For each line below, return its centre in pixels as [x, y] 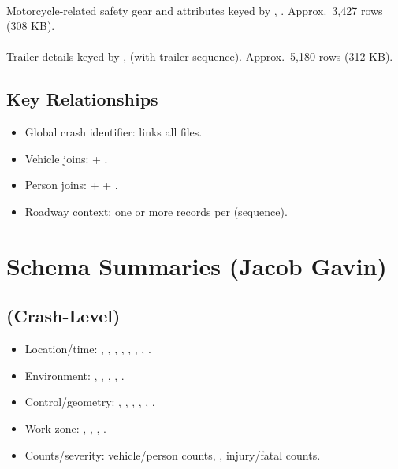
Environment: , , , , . [74, 375]
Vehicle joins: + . [66, 158]
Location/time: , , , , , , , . [88, 349]
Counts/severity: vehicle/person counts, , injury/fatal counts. [173, 454]
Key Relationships [82, 99]
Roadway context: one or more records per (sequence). [156, 211]
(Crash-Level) [63, 316]
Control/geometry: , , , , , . [90, 402]
